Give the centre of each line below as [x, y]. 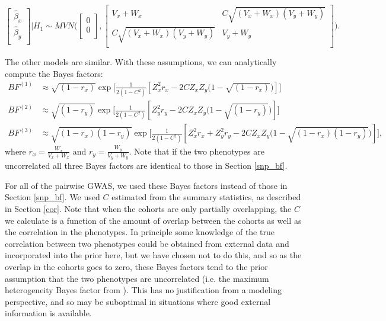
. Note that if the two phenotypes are [197, 151]
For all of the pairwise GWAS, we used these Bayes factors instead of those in [146, 185]
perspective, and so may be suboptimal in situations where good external [138, 301]
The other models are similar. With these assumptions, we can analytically [141, 62]
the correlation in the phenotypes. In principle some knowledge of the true [140, 232]
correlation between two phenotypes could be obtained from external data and [147, 243]
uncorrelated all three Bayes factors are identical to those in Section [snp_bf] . [146, 166]
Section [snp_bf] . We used [52, 197]
